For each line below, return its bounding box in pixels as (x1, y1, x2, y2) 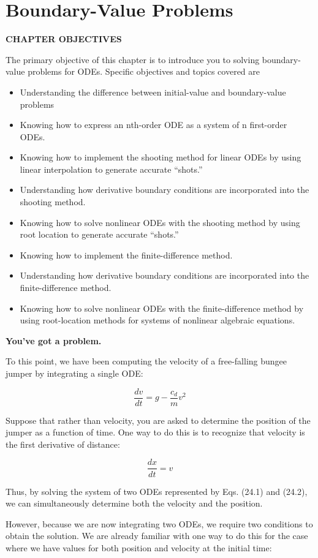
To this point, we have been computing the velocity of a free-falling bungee (6, 355, 287, 368)
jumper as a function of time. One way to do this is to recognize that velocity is (6, 426, 305, 439)
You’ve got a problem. (6, 334, 102, 347)
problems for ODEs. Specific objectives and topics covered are (28, 65, 260, 78)
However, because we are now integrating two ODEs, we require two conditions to (6, 517, 313, 530)
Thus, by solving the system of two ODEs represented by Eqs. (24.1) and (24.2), (6, 484, 308, 497)
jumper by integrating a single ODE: (6, 367, 143, 379)
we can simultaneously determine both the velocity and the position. (6, 497, 263, 510)
